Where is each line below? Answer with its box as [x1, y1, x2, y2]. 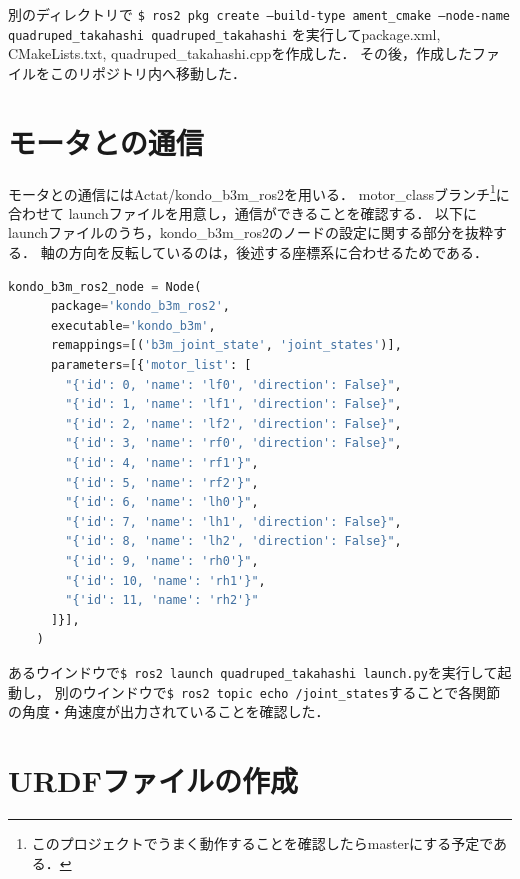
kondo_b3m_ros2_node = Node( [8, 279, 202, 294]
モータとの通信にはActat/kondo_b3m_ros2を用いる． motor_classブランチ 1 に [8, 180, 510, 204]
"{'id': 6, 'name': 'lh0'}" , [65, 495, 259, 510]
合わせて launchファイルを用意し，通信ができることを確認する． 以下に [8, 202, 478, 223]
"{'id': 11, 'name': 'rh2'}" [65, 593, 259, 608]
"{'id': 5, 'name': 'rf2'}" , [65, 475, 259, 490]
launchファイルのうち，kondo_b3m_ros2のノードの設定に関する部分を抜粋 [8, 222, 494, 243]
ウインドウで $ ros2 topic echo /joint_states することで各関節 [82, 681, 501, 702]
